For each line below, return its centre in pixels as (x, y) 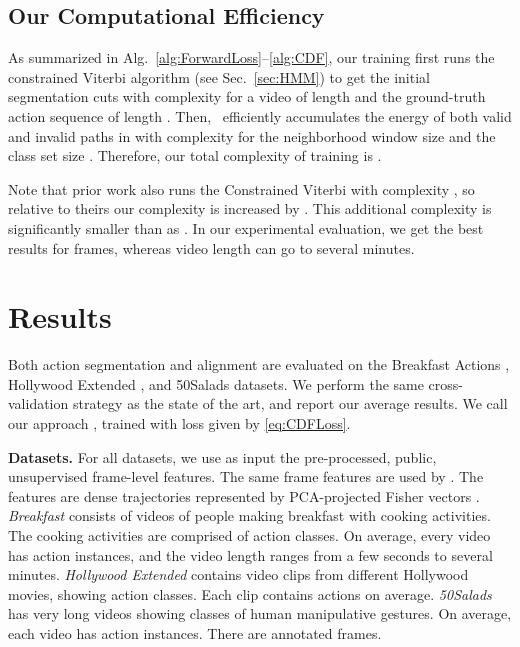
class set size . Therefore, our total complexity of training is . (195, 155)
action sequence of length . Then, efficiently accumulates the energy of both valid (260, 115)
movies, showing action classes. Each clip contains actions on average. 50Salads (250, 593)
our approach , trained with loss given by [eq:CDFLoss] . (179, 423)
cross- (445, 383)
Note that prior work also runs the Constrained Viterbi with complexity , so (241, 188)
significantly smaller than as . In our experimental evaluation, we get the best (246, 227)
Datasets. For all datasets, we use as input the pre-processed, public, (222, 456)
